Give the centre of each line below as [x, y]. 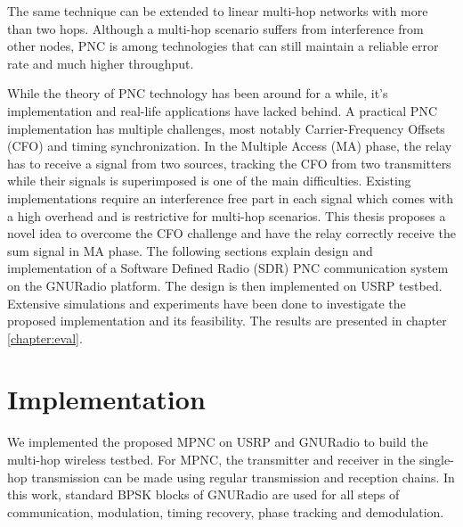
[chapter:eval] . [45, 338]
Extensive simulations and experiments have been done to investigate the [207, 303]
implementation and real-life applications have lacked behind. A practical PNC [222, 110]
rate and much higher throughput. [101, 63]
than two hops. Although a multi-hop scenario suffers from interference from [215, 28]
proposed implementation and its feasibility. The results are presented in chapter [227, 321]
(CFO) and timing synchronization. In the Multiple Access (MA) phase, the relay [230, 146]
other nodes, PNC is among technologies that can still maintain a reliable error [223, 46]
